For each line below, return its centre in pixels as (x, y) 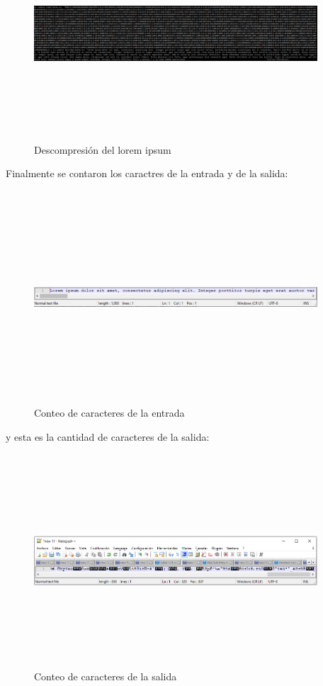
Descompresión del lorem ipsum (103, 149)
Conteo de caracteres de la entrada (109, 413)
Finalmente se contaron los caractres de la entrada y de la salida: (147, 173)
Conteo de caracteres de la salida (106, 676)
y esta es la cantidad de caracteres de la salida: (108, 436)
